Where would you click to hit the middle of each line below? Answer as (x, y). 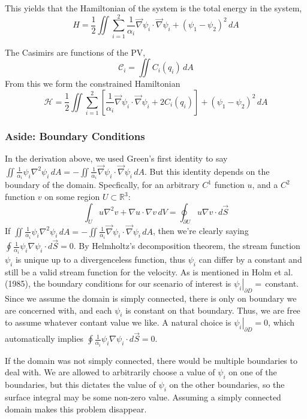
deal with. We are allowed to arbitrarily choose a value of (110, 372)
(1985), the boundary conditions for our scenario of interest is (118, 283)
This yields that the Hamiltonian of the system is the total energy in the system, (153, 8)
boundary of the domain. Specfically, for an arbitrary (102, 185)
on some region (72, 196)
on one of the (253, 372)
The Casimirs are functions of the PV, (75, 52)
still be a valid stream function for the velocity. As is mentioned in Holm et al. (149, 271)
